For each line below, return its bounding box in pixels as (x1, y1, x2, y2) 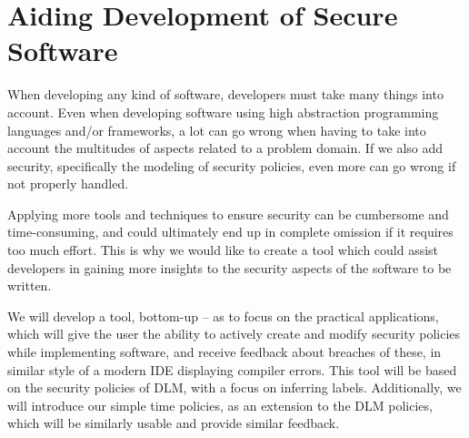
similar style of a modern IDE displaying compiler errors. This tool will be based (7, 360, 457, 379)
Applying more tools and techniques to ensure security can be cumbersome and (7, 204, 449, 223)
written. (7, 276, 52, 295)
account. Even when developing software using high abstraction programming (7, 102, 439, 121)
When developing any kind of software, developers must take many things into (7, 85, 444, 104)
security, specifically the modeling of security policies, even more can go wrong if (7, 156, 456, 175)
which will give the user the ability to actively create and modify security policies (7, 324, 461, 343)
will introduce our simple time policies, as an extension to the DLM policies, (7, 395, 433, 414)
